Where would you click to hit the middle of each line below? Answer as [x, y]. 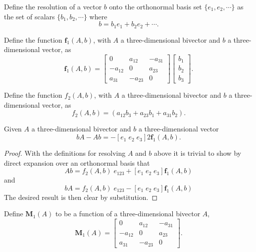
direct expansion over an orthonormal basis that [77, 162]
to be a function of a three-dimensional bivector [128, 214]
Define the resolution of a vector [53, 6]
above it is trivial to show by [197, 153]
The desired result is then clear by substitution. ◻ [81, 197]
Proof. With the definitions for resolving [65, 153]
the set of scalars [29, 16]
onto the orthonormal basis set [155, 6]
